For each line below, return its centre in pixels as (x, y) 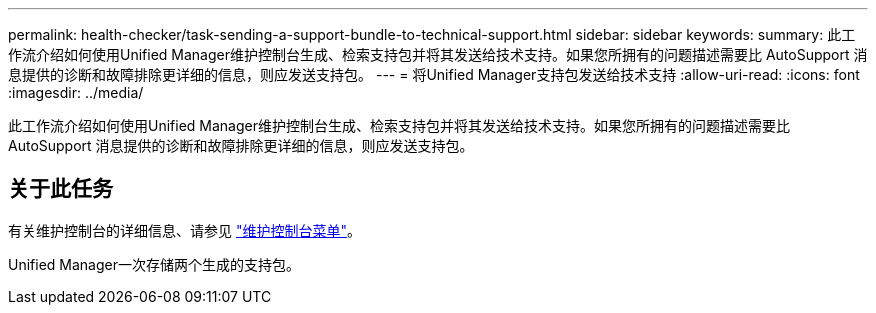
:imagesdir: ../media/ (76, 92)
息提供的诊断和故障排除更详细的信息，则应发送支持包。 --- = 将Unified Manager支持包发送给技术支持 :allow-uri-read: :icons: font (434, 74)
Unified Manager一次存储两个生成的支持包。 (154, 264)
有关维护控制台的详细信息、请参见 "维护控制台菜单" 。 (184, 230)
